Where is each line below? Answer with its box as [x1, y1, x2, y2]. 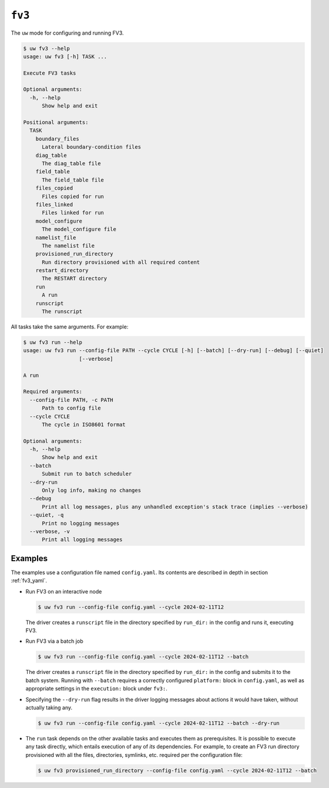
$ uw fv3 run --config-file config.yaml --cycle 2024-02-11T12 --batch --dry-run [38, 720, 280, 726]
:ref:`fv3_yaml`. [11, 577, 47, 584]
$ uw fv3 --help [23, 45, 70, 52]
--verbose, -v [29, 528, 70, 535]
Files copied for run [42, 193, 104, 200]
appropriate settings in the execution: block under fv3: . [25, 685, 167, 692]
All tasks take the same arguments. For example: [11, 323, 129, 330]
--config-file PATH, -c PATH [29, 397, 114, 403]
